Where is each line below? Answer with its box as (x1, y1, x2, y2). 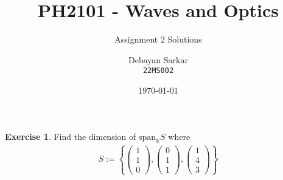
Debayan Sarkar (128, 53, 188, 66)
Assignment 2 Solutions (114, 33, 202, 46)
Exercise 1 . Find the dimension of (5, 130, 136, 142)
